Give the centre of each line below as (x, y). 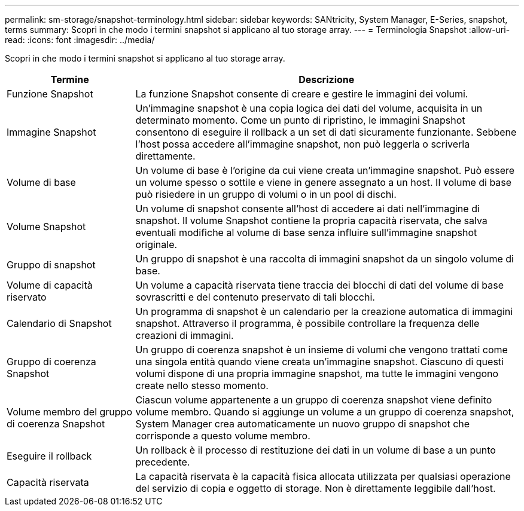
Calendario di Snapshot (59, 323)
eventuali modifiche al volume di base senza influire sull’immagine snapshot (306, 232)
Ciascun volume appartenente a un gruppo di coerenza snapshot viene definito (314, 400)
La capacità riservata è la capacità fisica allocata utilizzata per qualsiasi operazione (323, 476)
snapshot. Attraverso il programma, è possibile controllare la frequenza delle (307, 323)
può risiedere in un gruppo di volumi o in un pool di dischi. (266, 194)
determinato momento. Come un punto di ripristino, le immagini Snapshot (300, 120)
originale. (156, 244)
